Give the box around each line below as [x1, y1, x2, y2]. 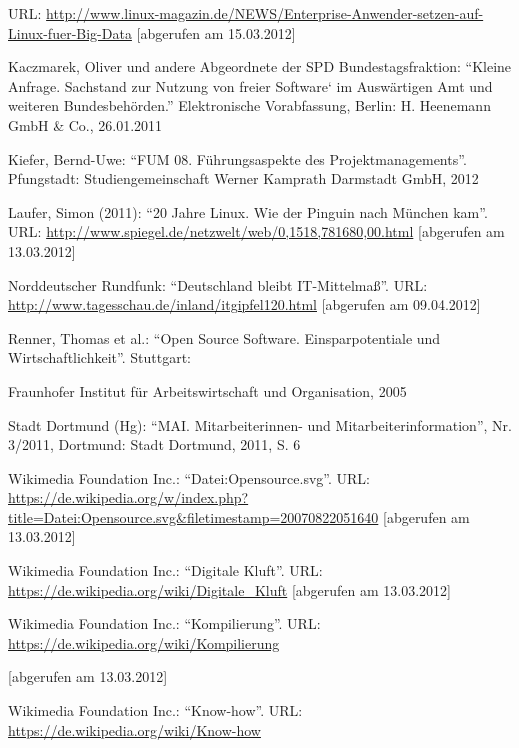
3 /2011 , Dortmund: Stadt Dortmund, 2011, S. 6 [8, 434, 301, 455]
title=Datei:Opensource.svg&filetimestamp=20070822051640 [8, 506, 379, 527]
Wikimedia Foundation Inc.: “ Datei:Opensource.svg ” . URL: [8, 467, 370, 488]
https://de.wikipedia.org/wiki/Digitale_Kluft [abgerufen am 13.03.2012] [8, 579, 451, 600]
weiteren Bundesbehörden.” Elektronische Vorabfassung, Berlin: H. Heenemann [8, 95, 491, 116]
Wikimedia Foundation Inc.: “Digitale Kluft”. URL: [8, 560, 323, 581]
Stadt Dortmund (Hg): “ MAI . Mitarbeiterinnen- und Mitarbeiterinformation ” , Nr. [8, 414, 512, 435]
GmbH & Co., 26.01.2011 [8, 114, 163, 135]
